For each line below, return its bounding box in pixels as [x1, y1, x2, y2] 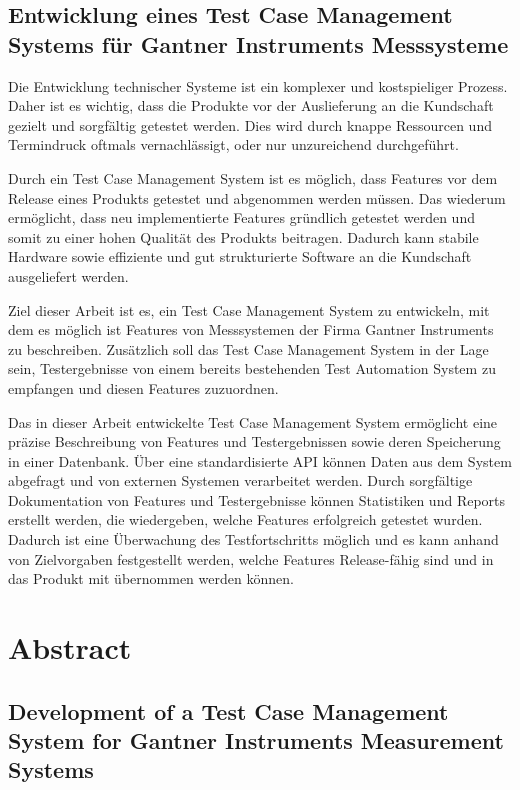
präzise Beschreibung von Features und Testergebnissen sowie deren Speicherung [8, 431, 501, 452]
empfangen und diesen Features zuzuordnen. [8, 377, 279, 398]
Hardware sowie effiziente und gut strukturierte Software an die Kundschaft [8, 246, 472, 267]
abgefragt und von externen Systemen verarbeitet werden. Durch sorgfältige [8, 470, 473, 491]
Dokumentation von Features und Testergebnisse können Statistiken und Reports [8, 489, 506, 510]
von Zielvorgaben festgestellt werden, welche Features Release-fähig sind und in [8, 548, 494, 569]
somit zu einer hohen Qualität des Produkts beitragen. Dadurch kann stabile [8, 226, 479, 247]
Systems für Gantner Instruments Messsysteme [8, 28, 509, 59]
